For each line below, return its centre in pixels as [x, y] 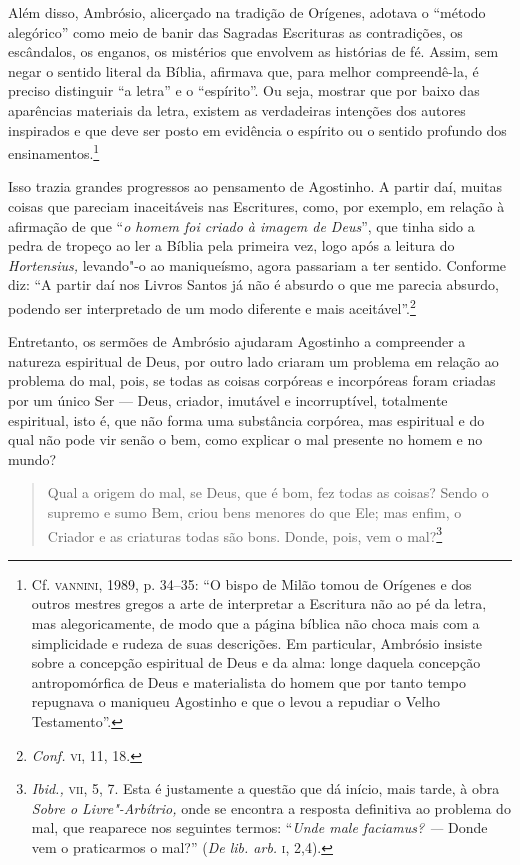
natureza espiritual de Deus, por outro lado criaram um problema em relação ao [253, 360]
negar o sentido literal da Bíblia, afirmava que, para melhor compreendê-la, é [243, 70]
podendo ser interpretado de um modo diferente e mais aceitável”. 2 [212, 306]
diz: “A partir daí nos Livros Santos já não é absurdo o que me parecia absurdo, [253, 284]
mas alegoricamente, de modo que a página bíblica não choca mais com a [255, 623]
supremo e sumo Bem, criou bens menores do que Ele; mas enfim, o [254, 511]
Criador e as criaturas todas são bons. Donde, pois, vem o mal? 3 [245, 534]
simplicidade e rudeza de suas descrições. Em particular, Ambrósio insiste [256, 642]
